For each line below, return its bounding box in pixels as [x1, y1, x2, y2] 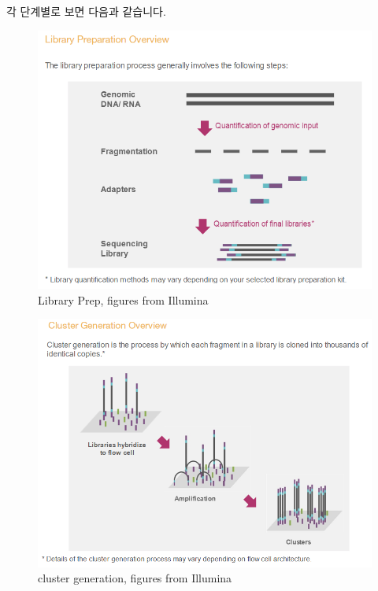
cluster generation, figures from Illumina [38, 570, 232, 586]
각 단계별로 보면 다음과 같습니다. [6, 3, 166, 19]
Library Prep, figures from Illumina [38, 291, 209, 308]
